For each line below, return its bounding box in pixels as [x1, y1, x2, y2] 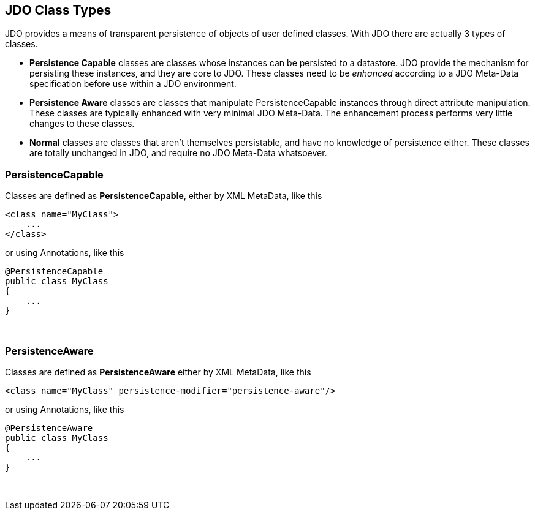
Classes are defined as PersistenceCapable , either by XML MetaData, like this [5, 190, 322, 201]
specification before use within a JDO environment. [29, 78, 237, 89]
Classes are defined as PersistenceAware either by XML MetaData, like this [5, 366, 311, 377]
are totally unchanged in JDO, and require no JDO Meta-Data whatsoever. [29, 148, 327, 159]
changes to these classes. [29, 118, 135, 129]
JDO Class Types [5, 2, 112, 18]
